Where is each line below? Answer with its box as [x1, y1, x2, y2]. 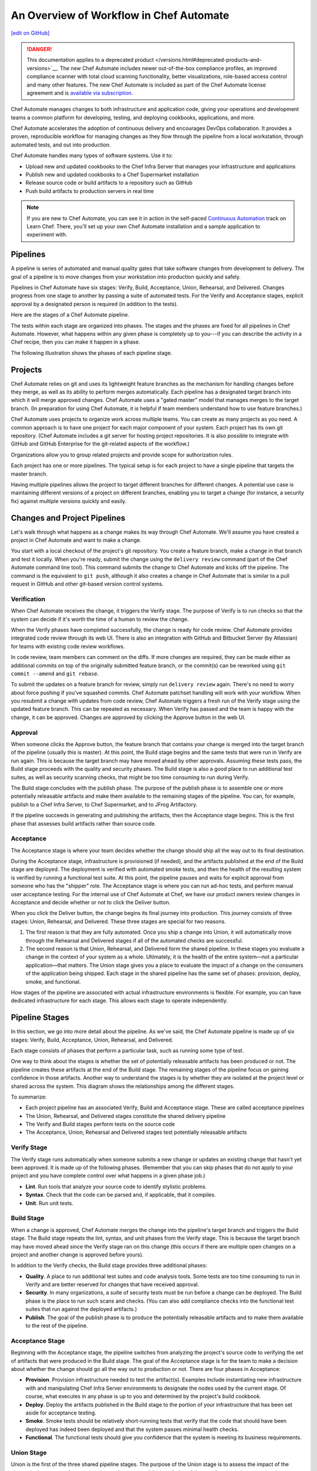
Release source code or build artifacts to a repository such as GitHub [25, 179, 193, 187]
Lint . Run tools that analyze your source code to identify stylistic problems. [25, 1183, 207, 1190]
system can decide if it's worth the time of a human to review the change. [11, 615, 189, 623]
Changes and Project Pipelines [11, 512, 126, 523]
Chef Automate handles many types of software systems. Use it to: [11, 152, 173, 159]
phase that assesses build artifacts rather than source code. [11, 820, 157, 827]
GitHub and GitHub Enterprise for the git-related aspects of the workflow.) [11, 440, 190, 447]
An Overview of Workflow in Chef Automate [11, 9, 230, 22]
